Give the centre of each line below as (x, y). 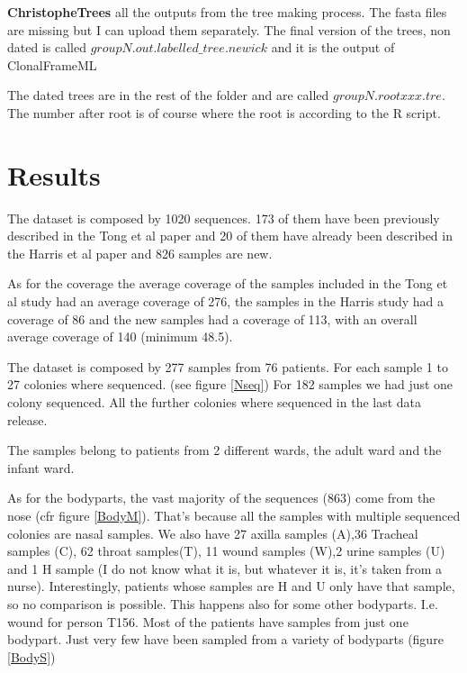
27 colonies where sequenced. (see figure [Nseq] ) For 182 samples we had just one (230, 384)
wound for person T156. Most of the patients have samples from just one (208, 621)
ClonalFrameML (52, 64)
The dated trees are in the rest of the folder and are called (168, 95)
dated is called (47, 47)
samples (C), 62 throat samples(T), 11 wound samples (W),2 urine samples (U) (226, 551)
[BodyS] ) (31, 656)
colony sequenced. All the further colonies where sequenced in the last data (215, 402)
